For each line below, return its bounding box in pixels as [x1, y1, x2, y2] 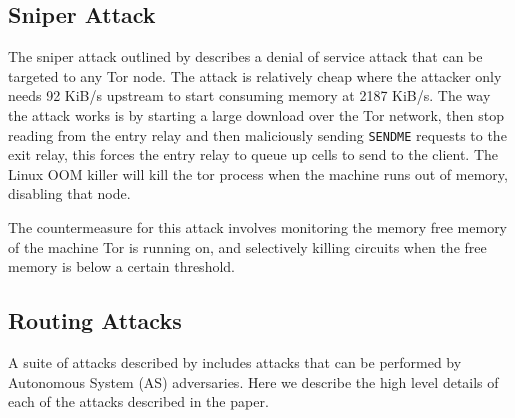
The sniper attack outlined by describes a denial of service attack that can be [8, 46, 483, 67]
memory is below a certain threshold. [8, 256, 235, 277]
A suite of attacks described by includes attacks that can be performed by [8, 352, 462, 372]
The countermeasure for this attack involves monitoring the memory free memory [8, 217, 508, 238]
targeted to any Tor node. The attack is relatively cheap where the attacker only [8, 65, 502, 86]
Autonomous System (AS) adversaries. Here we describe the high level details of [8, 371, 499, 392]
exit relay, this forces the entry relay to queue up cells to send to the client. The [8, 144, 499, 165]
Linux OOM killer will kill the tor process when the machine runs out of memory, [8, 163, 508, 184]
